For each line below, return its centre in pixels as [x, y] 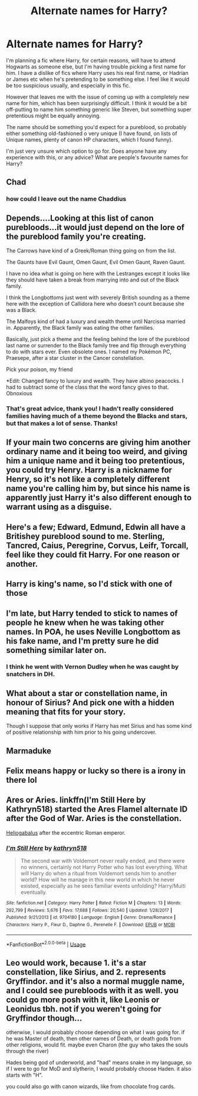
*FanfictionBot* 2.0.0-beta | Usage [46, 944]
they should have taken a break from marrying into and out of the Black [93, 280]
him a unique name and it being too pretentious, [95, 461]
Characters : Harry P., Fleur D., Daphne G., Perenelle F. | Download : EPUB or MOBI [91, 925]
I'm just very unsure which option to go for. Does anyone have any [86, 151]
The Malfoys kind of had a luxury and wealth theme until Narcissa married [96, 321]
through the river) [27, 1051]
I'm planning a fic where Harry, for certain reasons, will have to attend [91, 60]
